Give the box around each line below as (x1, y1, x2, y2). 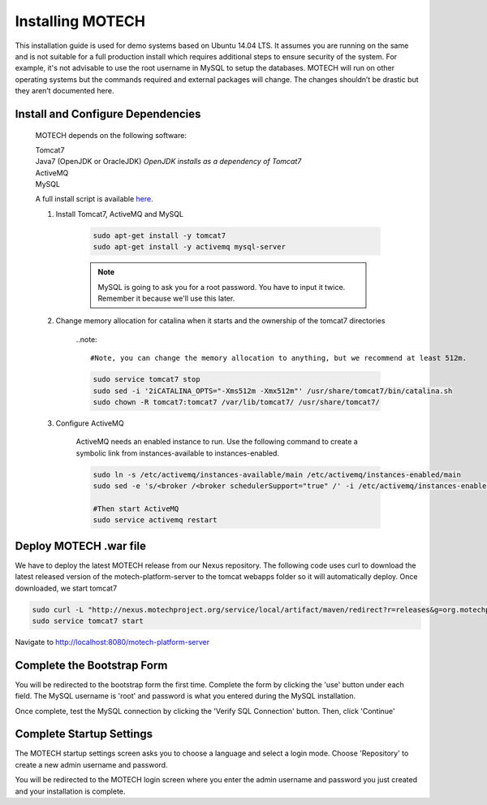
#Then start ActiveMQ (93, 504, 179, 513)
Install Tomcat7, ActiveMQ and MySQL (55, 209, 184, 219)
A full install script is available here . (35, 194, 153, 204)
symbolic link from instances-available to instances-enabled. (75, 448, 280, 458)
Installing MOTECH (15, 12, 146, 30)
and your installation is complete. (15, 786, 126, 796)
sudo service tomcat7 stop (93, 374, 200, 384)
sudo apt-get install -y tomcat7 (93, 231, 226, 240)
